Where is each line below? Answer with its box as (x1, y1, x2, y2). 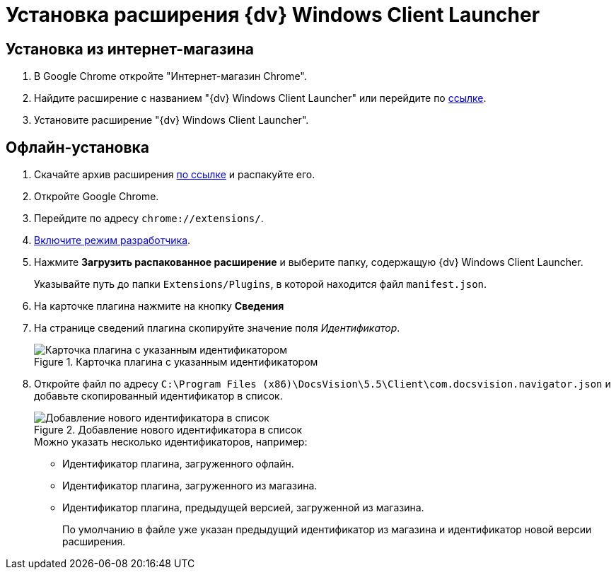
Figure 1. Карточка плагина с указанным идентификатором (34, 356, 318, 368)
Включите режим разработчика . (34, 234, 191, 247)
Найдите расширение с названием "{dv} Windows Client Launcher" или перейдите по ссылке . (34, 92, 487, 105)
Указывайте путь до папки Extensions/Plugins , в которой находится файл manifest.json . (34, 278, 487, 291)
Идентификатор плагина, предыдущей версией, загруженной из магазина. (62, 501, 424, 514)
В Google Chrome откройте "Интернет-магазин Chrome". (34, 70, 307, 83)
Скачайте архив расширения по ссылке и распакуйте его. (34, 168, 315, 181)
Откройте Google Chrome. (34, 190, 159, 203)
